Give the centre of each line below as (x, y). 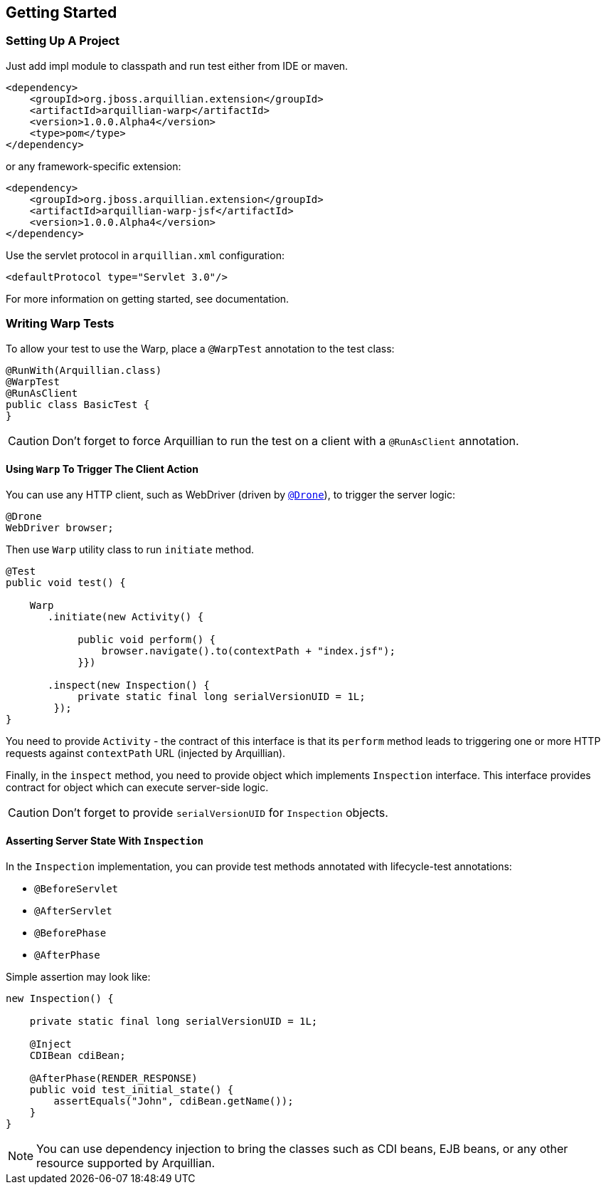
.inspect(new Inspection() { (129, 685)
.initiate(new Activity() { (126, 616)
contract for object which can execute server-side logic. (137, 787)
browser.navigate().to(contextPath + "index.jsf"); (248, 651)
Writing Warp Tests (60, 324)
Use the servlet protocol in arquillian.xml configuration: (145, 255)
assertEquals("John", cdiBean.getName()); (174, 1101)
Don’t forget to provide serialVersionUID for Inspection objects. (220, 812)
